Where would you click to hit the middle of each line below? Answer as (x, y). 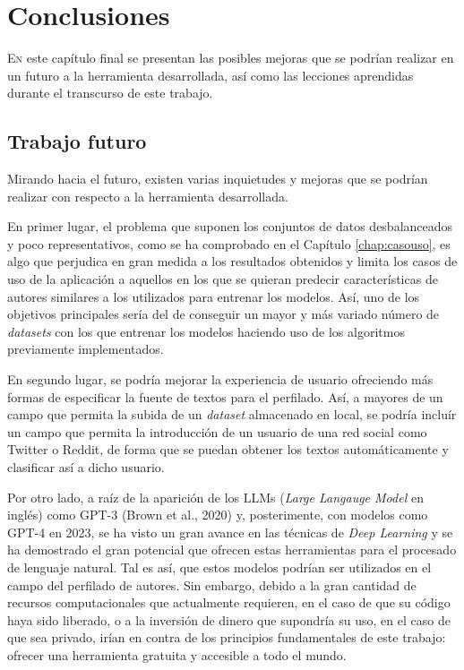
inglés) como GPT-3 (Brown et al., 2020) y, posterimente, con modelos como (218, 515)
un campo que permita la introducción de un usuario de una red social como (217, 431)
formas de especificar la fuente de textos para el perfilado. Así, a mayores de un (225, 396)
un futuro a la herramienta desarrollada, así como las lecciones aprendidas (211, 75)
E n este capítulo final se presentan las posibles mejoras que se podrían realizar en (231, 58)
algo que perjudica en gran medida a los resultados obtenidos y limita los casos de (232, 261)
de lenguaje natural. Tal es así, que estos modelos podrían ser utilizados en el (219, 567)
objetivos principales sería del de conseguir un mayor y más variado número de (223, 314)
